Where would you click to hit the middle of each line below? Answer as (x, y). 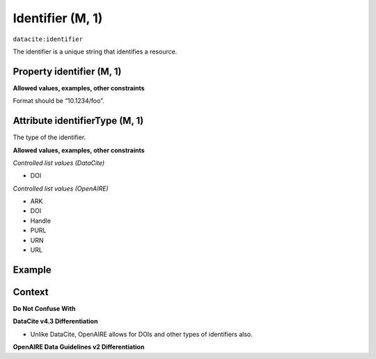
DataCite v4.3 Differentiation (55, 321)
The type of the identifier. (49, 137)
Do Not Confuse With (44, 308)
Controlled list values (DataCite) (59, 163)
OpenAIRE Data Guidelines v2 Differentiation (79, 347)
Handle (41, 221)
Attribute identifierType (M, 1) (78, 121)
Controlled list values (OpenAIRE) (61, 189)
